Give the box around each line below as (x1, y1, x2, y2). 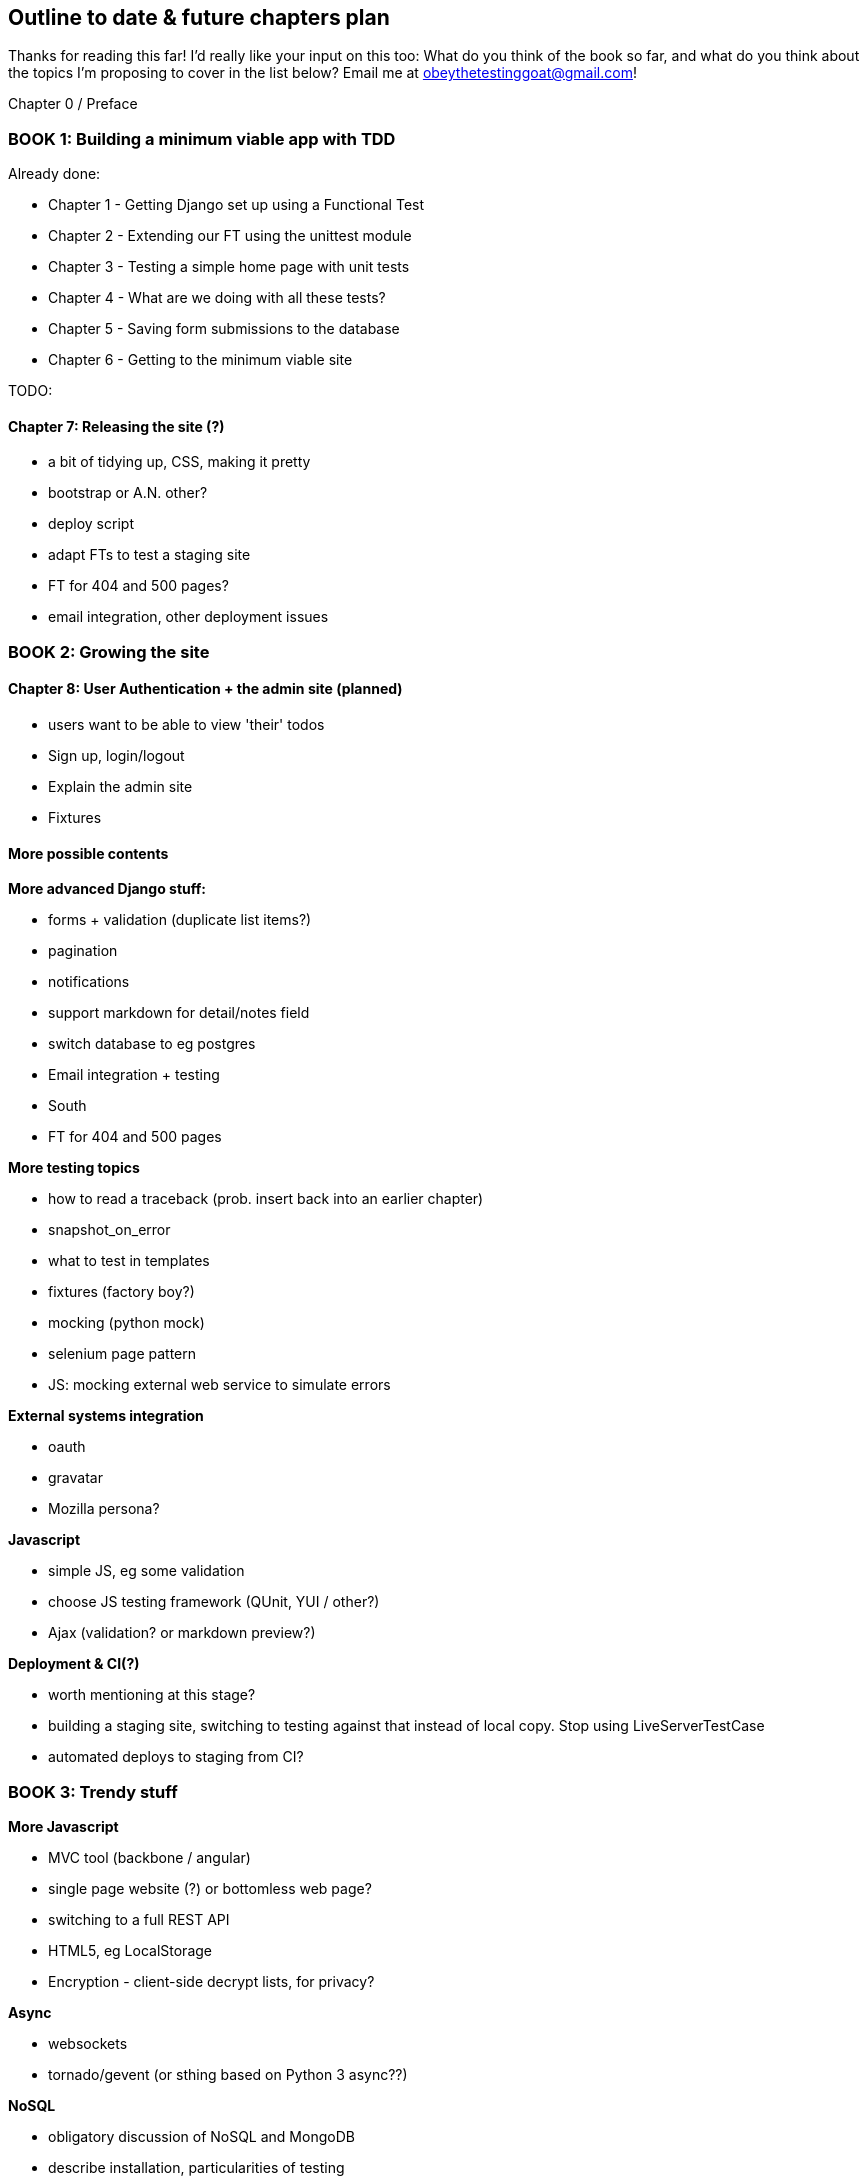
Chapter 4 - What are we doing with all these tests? (48, 289, 386, 307)
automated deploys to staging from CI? (48, 1748, 304, 1766)
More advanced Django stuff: (8, 880, 206, 898)
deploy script (48, 515, 134, 533)
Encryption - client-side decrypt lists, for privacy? (48, 1972, 375, 1990)
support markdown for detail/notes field (48, 1004, 310, 1022)
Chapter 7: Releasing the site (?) (8, 417, 225, 435)
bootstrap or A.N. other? (48, 484, 208, 502)
